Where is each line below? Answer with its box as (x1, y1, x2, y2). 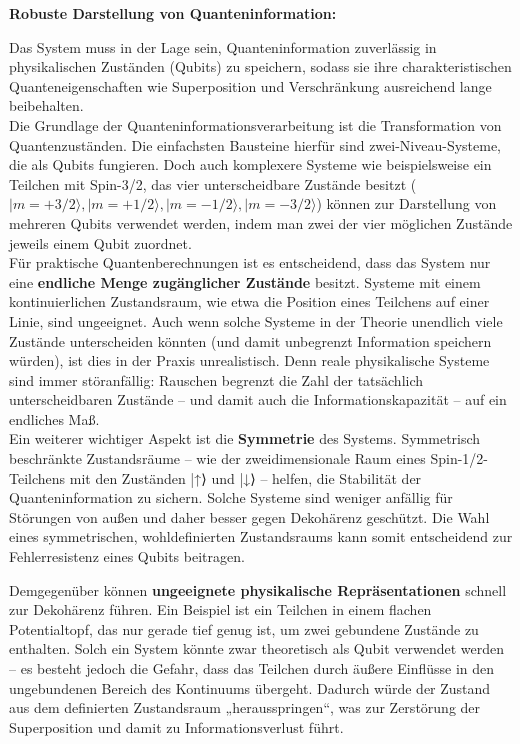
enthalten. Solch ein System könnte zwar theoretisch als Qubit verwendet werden (9, 638, 505, 659)
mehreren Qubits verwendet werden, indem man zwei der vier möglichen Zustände (9, 212, 513, 233)
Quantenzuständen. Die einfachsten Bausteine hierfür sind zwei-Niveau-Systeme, (9, 134, 502, 155)
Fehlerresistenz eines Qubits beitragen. (9, 546, 245, 567)
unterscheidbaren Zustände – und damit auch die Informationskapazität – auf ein (9, 389, 507, 410)
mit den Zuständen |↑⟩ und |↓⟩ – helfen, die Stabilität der (69, 467, 422, 488)
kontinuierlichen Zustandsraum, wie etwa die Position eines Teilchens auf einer (9, 291, 490, 312)
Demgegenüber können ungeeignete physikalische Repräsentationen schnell (9, 579, 507, 600)
